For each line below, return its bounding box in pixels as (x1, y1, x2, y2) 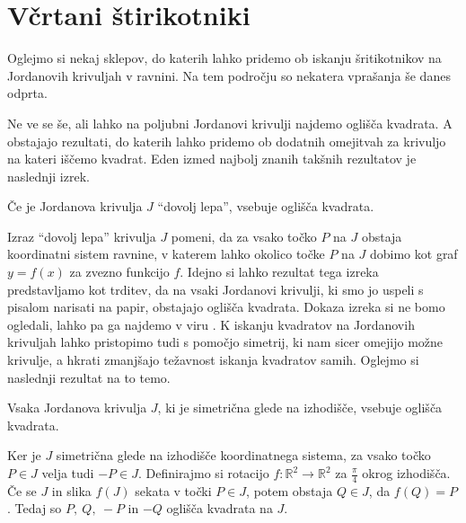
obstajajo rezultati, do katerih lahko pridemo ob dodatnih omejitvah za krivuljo (7, 131, 446, 150)
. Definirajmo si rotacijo (137, 464, 269, 482)
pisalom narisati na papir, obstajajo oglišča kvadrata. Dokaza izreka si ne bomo (7, 297, 445, 316)
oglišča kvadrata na (166, 499, 273, 518)
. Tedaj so (7, 499, 62, 518)
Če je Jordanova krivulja (7, 197, 143, 216)
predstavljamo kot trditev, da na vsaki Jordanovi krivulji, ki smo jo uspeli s (7, 279, 424, 298)
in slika (51, 481, 92, 500)
